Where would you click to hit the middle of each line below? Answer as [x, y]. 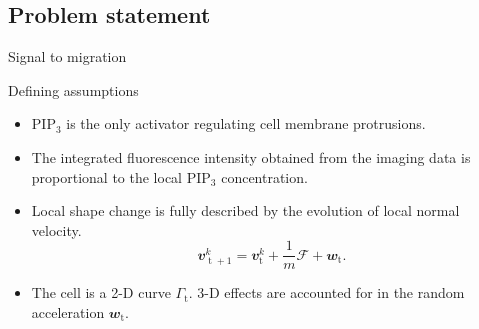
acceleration [68, 312]
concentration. [264, 176]
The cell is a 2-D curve [101, 292]
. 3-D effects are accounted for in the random [326, 292]
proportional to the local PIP [121, 176]
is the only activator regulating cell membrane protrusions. [246, 123]
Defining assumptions [73, 89]
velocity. [56, 229]
